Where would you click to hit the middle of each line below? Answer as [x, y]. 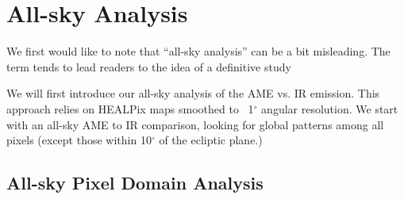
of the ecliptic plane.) [211, 140]
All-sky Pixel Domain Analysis [135, 183]
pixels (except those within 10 [79, 140]
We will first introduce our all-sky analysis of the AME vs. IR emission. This [193, 93]
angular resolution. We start [330, 108]
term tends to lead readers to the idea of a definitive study [149, 66]
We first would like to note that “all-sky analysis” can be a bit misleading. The [198, 51]
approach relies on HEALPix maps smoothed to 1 [130, 108]
